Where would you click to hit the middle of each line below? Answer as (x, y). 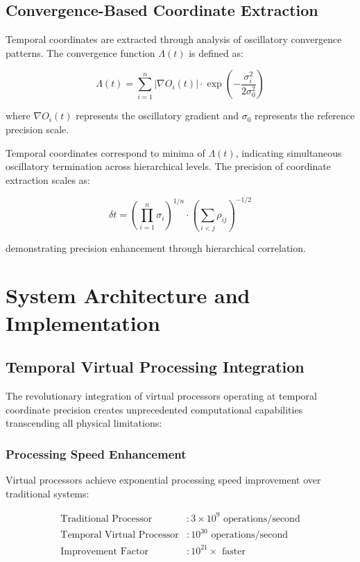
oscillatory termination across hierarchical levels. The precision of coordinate (168, 166)
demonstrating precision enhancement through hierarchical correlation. (156, 247)
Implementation (83, 322)
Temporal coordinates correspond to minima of (105, 152)
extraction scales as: (48, 179)
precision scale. (37, 129)
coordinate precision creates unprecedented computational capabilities (154, 409)
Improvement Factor (104, 551)
